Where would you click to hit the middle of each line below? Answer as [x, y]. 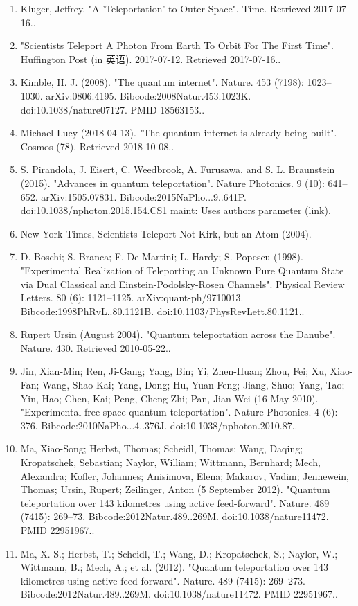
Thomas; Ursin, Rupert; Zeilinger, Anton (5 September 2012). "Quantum [175, 489]
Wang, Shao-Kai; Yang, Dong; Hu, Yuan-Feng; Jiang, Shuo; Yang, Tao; [194, 385]
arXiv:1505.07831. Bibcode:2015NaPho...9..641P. [144, 196]
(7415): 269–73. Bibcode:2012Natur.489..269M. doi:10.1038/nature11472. [174, 516]
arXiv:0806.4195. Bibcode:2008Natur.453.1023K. [149, 95]
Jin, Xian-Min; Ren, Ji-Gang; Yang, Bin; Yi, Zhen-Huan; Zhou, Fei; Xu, [173, 371]
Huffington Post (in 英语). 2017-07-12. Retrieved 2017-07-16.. [151, 59]
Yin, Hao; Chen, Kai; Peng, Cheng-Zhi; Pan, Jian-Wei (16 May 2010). [169, 398]
